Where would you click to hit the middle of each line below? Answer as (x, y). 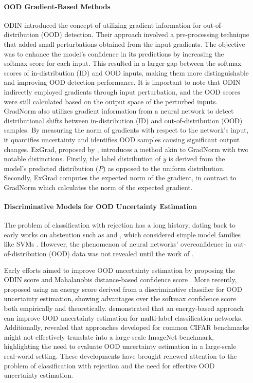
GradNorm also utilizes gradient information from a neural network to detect (119, 111)
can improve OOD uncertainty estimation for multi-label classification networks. (124, 317)
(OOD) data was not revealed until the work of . (121, 254)
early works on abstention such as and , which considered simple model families (122, 234)
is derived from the (197, 159)
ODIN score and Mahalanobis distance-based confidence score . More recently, (120, 279)
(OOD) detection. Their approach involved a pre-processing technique (145, 34)
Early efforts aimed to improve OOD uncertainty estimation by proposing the (120, 270)
